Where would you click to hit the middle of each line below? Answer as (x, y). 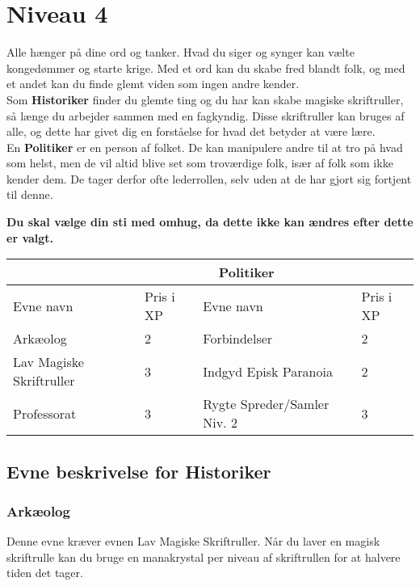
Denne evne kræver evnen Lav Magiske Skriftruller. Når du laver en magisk (193, 541)
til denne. (30, 194)
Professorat (45, 413)
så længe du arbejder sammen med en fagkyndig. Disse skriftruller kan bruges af (206, 115)
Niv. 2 (220, 423)
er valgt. (30, 237)
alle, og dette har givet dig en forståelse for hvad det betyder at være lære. (191, 131)
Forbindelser (238, 339)
